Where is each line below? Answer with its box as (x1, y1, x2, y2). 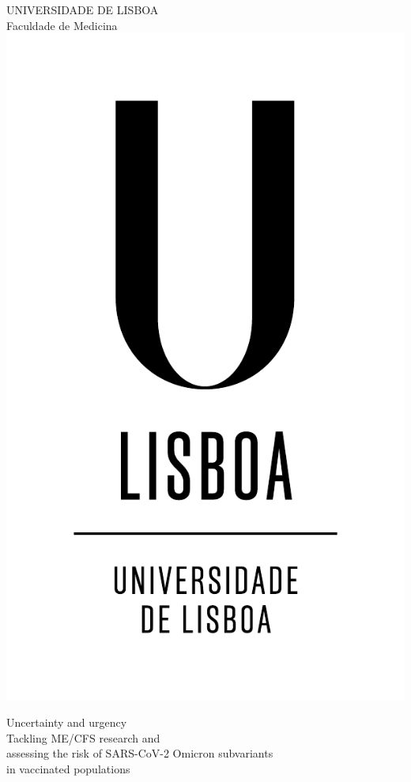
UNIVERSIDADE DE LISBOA (6, 2, 159, 17)
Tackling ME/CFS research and (6, 729, 160, 746)
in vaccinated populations (6, 761, 130, 777)
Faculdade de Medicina (6, 17, 118, 33)
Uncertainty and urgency (6, 714, 127, 731)
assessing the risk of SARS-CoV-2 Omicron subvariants (6, 745, 273, 761)
